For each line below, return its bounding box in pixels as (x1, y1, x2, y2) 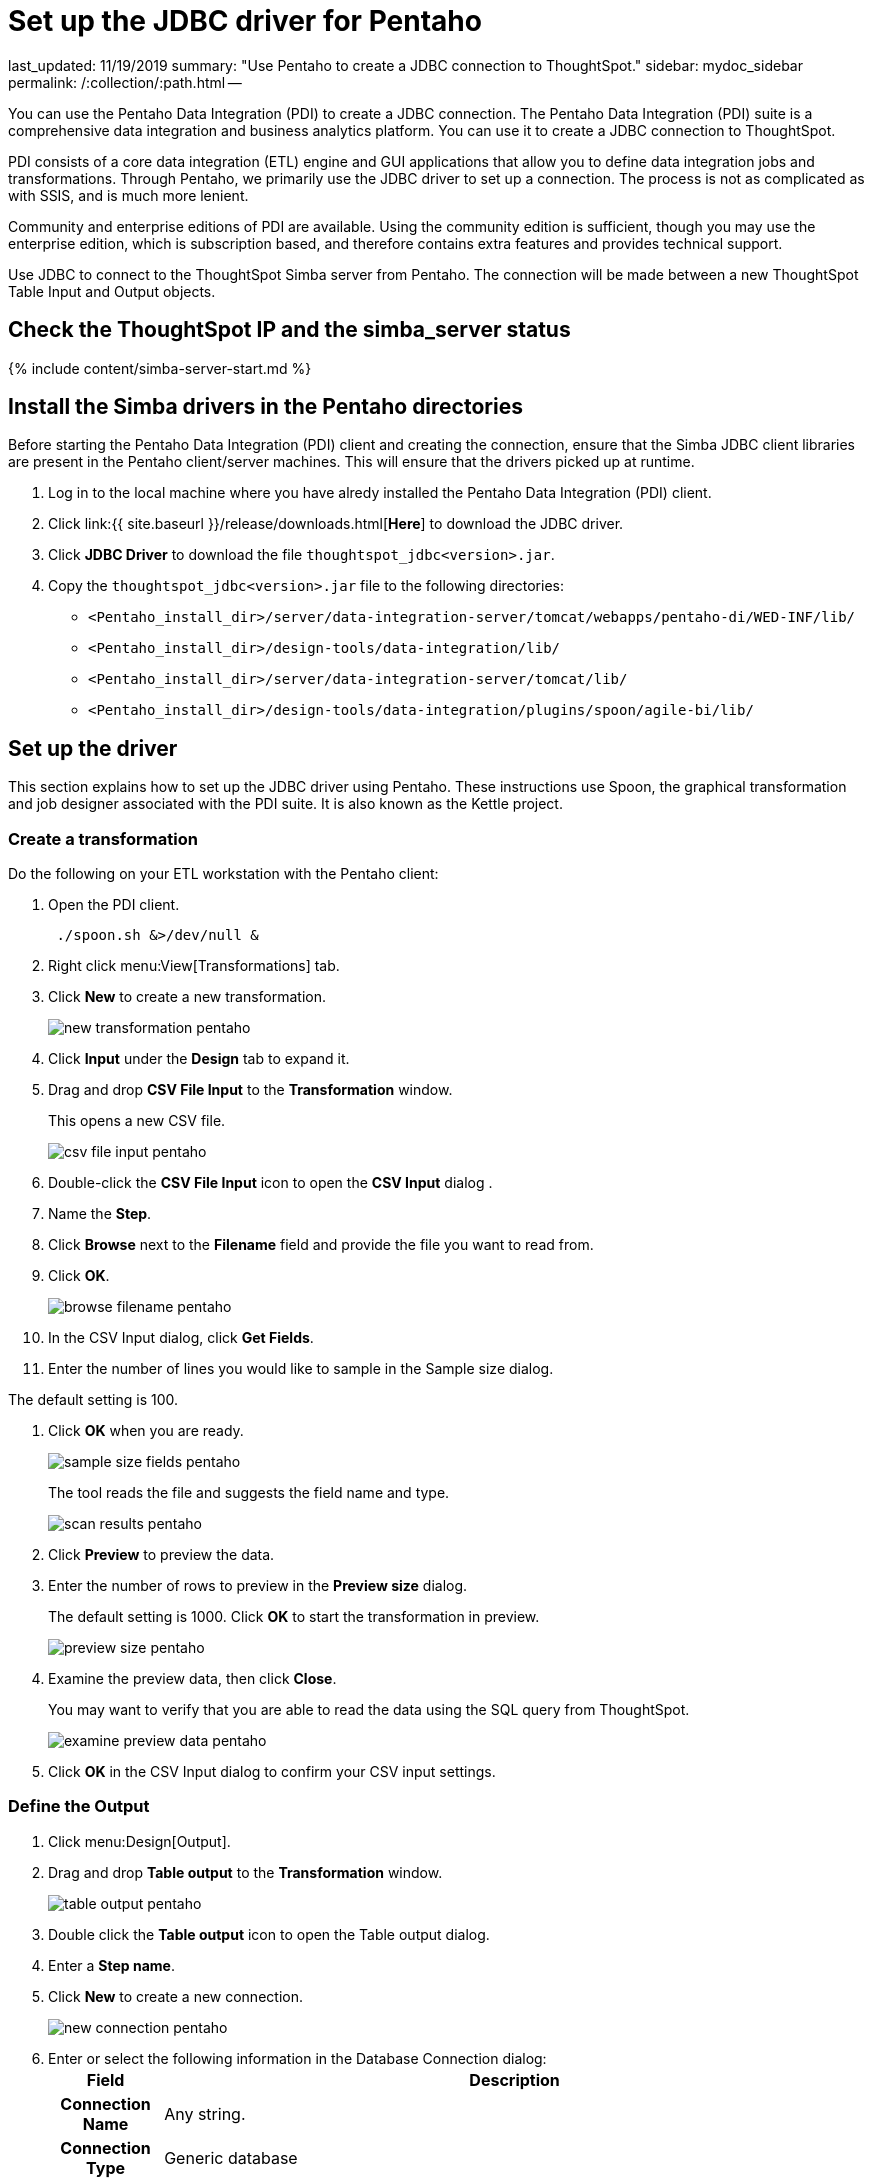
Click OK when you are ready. (48, 1422, 244, 1440)
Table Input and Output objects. (8, 282, 216, 300)
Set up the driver (8, 735, 178, 761)
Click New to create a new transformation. (48, 988, 327, 1006)
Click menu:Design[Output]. (48, 1832, 231, 1850)
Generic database (164, 2147, 298, 2168)
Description (469, 2069, 560, 2090)
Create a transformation (8, 828, 198, 849)
